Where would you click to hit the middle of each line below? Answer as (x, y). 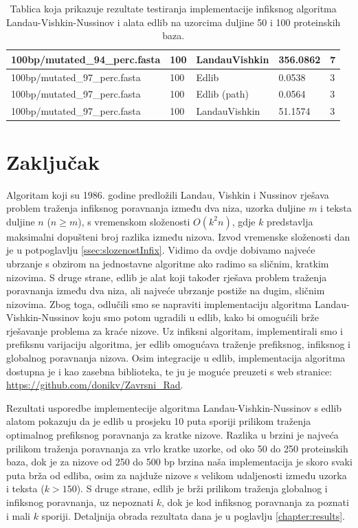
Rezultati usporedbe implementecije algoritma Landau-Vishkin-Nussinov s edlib (174, 407)
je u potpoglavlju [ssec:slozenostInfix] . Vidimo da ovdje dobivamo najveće (161, 250)
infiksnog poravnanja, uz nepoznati (80, 502)
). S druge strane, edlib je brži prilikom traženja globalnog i (202, 488)
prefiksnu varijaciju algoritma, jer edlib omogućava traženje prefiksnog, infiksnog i (179, 344)
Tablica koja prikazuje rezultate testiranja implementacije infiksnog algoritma (173, 8)
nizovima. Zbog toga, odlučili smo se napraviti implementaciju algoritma (159, 304)
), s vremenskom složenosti (134, 221)
